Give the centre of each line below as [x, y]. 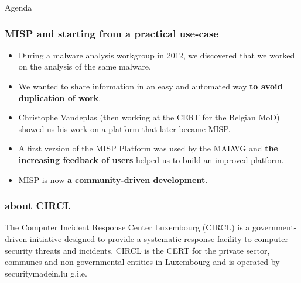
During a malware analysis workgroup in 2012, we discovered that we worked [157, 55]
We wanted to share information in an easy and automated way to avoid [150, 86]
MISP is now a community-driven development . [113, 179]
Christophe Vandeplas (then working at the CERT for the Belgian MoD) [149, 117]
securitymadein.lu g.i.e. [46, 273]
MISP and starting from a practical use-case [112, 33]
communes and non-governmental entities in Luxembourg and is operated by [142, 262]
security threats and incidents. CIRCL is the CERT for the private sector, [137, 250]
